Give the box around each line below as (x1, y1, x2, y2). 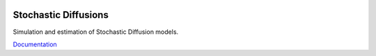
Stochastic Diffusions (13, 9, 109, 21)
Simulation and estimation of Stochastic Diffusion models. (13, 28, 179, 36)
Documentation (13, 40, 57, 48)
